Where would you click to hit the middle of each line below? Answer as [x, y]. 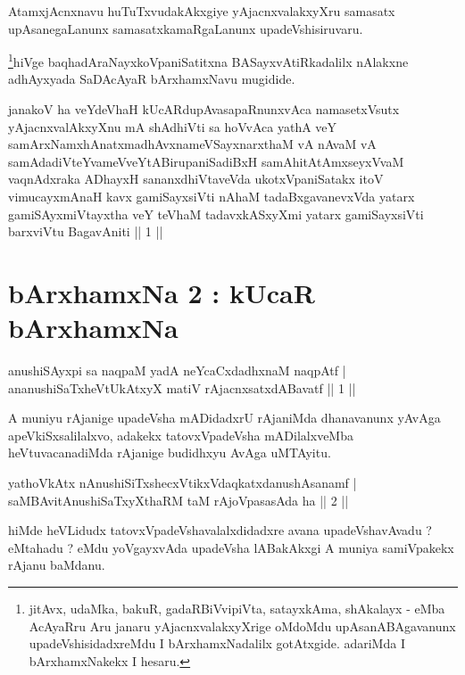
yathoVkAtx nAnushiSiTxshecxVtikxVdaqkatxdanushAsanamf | [183, 483]
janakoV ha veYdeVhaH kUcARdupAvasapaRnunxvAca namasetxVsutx [204, 109]
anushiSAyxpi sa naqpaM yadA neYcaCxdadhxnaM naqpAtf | [177, 370]
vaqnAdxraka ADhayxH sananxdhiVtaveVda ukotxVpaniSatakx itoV [196, 179]
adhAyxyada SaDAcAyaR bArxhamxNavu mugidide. [152, 79]
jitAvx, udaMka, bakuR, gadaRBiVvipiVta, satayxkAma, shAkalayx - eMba [237, 609]
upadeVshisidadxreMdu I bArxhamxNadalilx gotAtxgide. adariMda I [217, 643]
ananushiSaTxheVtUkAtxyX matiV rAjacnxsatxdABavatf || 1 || [182, 387]
